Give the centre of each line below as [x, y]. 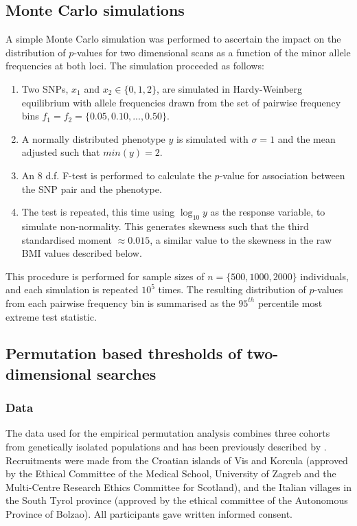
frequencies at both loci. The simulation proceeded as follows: [135, 66]
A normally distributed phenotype [93, 138]
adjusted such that [61, 152]
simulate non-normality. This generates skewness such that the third [165, 226]
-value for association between [282, 175]
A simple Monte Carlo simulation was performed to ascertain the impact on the [173, 39]
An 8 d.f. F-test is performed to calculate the [116, 175]
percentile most [290, 302]
